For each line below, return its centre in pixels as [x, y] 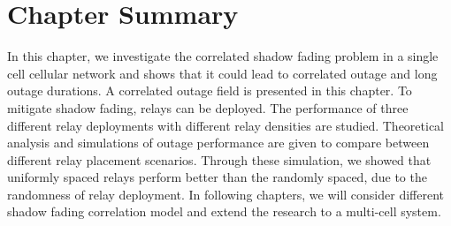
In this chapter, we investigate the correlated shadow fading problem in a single [223, 56]
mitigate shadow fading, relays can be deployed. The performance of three [208, 107]
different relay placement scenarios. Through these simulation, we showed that [219, 159]
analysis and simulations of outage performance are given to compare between [218, 143]
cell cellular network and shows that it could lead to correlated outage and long [222, 73]
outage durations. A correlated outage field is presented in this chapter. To [210, 90]
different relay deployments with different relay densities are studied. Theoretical [226, 125]
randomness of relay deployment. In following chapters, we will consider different [225, 194]
